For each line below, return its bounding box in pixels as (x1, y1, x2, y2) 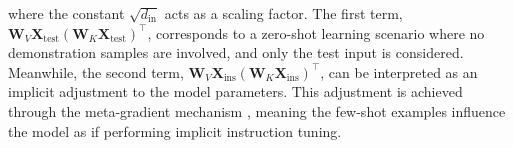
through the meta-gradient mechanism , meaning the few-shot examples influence (8, 100, 506, 121)
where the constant (8, 3, 125, 23)
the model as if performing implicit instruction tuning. (8, 120, 342, 141)
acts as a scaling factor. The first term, (164, 3, 403, 23)
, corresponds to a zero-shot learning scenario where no (147, 22, 485, 43)
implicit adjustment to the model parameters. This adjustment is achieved (8, 81, 463, 102)
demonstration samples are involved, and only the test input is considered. (8, 42, 464, 63)
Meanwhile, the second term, (8, 61, 184, 82)
